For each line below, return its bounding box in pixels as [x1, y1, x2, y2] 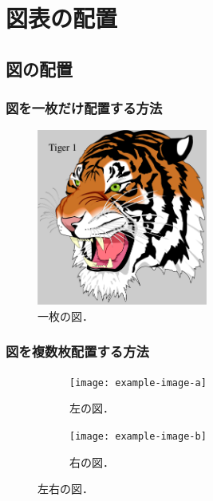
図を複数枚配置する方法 [6, 341, 149, 361]
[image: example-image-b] [69, 430, 207, 442]
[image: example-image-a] [69, 377, 207, 389]
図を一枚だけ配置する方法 [6, 98, 163, 118]
